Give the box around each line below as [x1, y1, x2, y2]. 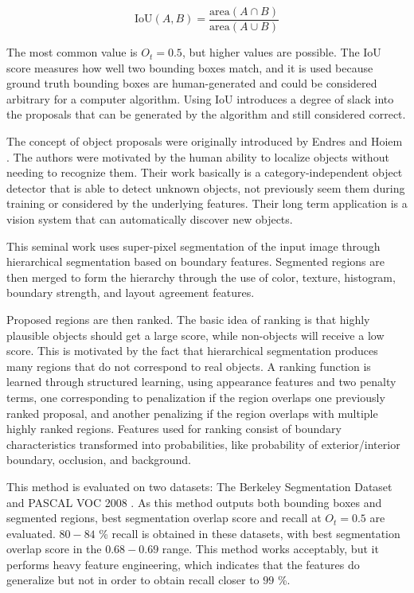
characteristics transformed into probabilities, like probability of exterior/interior [6, 435, 400, 452]
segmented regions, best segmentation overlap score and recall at [6, 509, 322, 526]
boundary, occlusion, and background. [6, 451, 192, 468]
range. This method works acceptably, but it [162, 540, 379, 557]
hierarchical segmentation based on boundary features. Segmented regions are [6, 253, 385, 270]
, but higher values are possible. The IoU [182, 44, 381, 60]
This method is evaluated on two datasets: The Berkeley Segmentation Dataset [6, 478, 393, 494]
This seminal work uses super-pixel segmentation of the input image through [6, 237, 381, 254]
